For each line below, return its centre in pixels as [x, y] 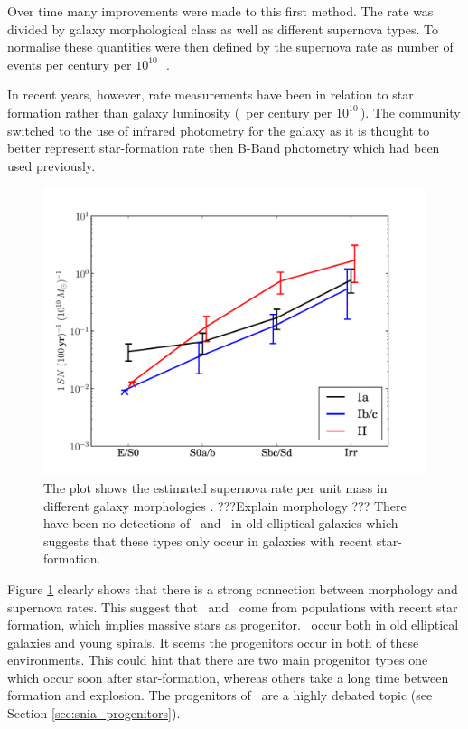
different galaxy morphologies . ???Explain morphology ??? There [225, 505]
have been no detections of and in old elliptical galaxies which [221, 523]
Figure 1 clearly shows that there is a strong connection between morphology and [233, 588]
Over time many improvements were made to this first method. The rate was [220, 11]
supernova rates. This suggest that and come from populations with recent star [233, 606]
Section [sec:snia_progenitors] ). [94, 713]
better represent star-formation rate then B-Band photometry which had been [224, 148]
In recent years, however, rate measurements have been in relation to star [211, 95]
